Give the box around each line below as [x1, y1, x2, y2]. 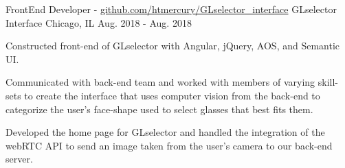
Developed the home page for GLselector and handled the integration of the [5, 125, 325, 139]
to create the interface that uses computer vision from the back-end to [24, 88, 320, 102]
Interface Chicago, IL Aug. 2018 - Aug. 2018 [5, 15, 192, 29]
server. [5, 152, 33, 166]
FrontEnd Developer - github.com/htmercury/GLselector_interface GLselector [5, 2, 337, 16]
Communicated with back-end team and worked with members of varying [5, 75, 315, 89]
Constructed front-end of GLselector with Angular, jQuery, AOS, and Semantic [5, 38, 340, 53]
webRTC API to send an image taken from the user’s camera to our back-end [5, 138, 333, 152]
